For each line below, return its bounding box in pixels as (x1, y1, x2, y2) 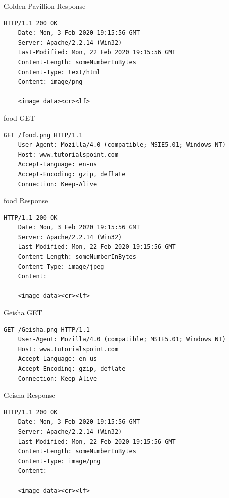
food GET (4, 112, 35, 123)
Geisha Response (4, 390, 55, 400)
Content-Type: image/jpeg (18, 263, 104, 270)
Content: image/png (18, 78, 83, 86)
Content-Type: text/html (18, 68, 101, 76)
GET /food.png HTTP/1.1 (4, 131, 83, 139)
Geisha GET (4, 307, 42, 318)
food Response (4, 195, 48, 206)
